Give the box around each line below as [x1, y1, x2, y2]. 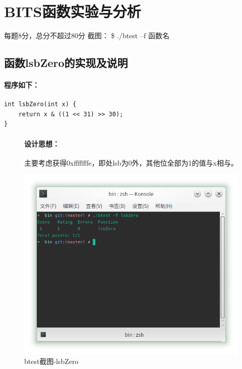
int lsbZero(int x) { [4, 101, 77, 108]
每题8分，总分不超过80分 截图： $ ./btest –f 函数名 [4, 30, 169, 41]
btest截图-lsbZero [24, 356, 79, 366]
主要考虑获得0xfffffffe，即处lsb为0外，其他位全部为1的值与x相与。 [24, 157, 238, 168]
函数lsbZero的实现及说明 [4, 55, 128, 70]
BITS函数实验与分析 [4, 1, 141, 22]
